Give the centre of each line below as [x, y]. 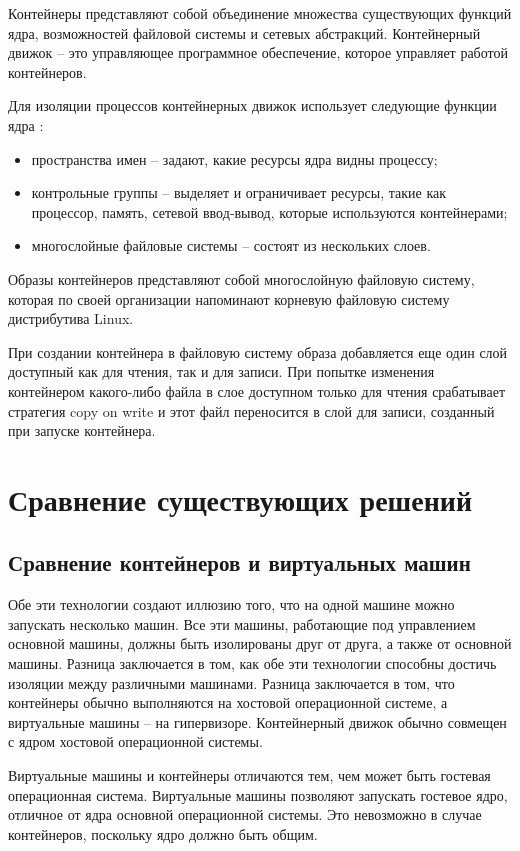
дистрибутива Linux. [71, 318]
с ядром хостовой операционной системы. [135, 741]
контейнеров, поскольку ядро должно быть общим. [163, 833]
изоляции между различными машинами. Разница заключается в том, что [231, 682]
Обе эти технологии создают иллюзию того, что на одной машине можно [231, 604]
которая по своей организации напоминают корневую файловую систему [229, 298]
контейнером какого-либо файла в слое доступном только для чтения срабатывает [257, 390]
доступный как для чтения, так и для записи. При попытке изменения [221, 371]
